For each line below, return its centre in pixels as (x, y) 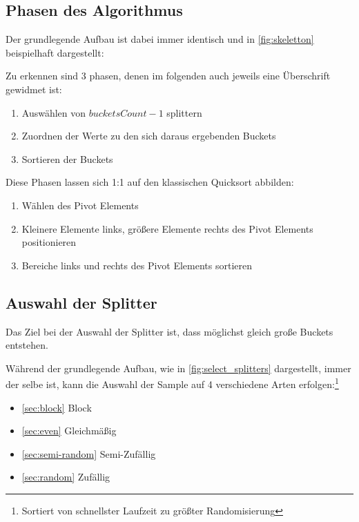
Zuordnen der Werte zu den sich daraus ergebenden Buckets (149, 136)
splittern (184, 112)
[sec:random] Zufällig (66, 477)
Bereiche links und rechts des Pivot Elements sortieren (137, 265)
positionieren (49, 242)
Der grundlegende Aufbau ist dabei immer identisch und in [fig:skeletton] (160, 39)
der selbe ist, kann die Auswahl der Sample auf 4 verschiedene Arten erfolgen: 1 (172, 383)
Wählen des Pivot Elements (80, 205)
